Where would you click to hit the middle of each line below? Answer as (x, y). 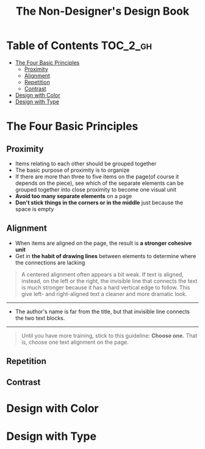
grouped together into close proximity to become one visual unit (96, 189)
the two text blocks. (40, 318)
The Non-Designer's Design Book (103, 11)
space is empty (34, 209)
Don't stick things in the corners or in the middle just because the (99, 202)
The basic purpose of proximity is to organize (72, 170)
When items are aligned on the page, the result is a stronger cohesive (103, 243)
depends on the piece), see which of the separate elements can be (99, 183)
